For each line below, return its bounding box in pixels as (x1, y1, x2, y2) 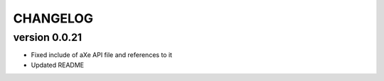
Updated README (31, 61, 85, 69)
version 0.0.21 (13, 31, 82, 44)
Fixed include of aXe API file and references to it (31, 51, 173, 59)
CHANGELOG (13, 11, 94, 26)
